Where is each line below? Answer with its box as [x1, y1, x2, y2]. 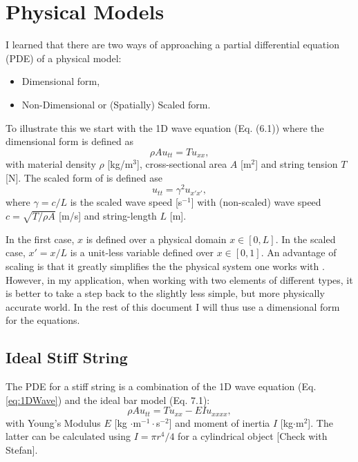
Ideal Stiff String [6, 347, 128, 368]
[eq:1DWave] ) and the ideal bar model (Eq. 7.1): [6, 392, 210, 407]
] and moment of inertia [169, 415, 270, 430]
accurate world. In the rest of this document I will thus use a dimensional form [6, 299, 340, 314]
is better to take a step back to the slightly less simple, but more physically [6, 286, 325, 300]
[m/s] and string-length [59, 209, 157, 222]
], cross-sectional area [137, 157, 227, 171]
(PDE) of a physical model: [6, 50, 122, 65]
